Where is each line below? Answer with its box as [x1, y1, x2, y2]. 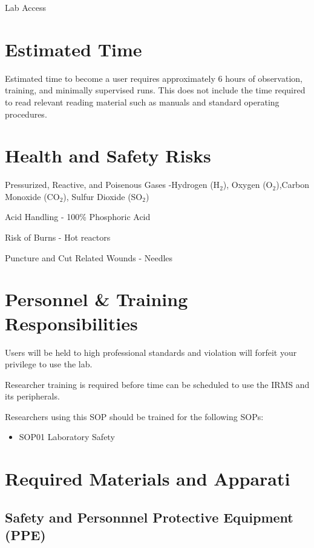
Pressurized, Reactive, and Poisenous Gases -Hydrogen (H [5, 178, 220, 191]
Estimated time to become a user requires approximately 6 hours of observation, [5, 72, 303, 84]
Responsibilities [5, 310, 138, 335]
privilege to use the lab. [5, 358, 93, 370]
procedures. [5, 107, 47, 120]
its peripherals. [5, 390, 60, 403]
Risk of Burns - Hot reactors [5, 231, 111, 243]
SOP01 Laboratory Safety [19, 430, 115, 443]
